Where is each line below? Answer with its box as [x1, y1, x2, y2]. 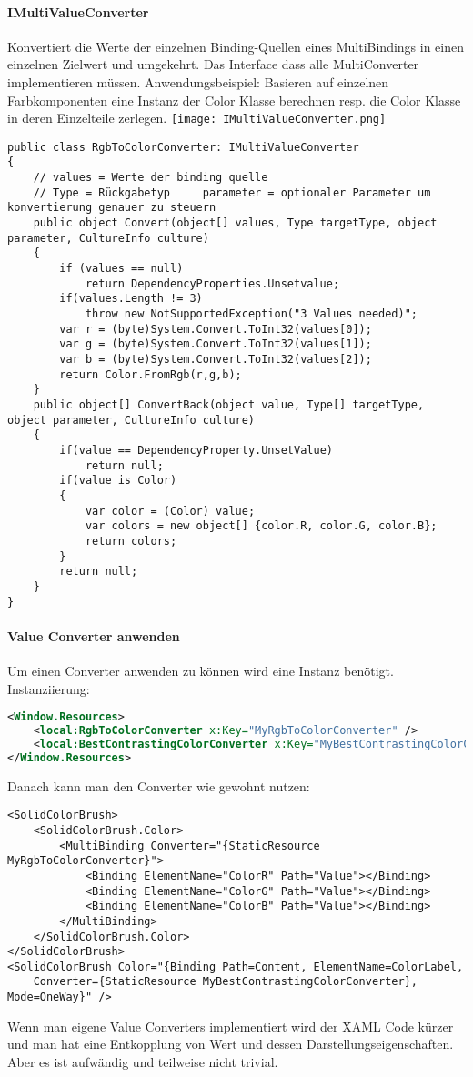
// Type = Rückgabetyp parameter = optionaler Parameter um [33, 186, 431, 199]
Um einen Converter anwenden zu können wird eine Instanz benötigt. [7, 660, 394, 679]
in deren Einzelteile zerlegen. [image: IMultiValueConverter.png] [7, 108, 387, 127]
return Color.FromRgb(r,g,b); [59, 367, 242, 381]
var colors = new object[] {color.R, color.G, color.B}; [85, 519, 438, 533]
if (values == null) [59, 262, 184, 276]
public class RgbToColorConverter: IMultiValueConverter [7, 140, 359, 154]
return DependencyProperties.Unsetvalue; [85, 277, 340, 290]
